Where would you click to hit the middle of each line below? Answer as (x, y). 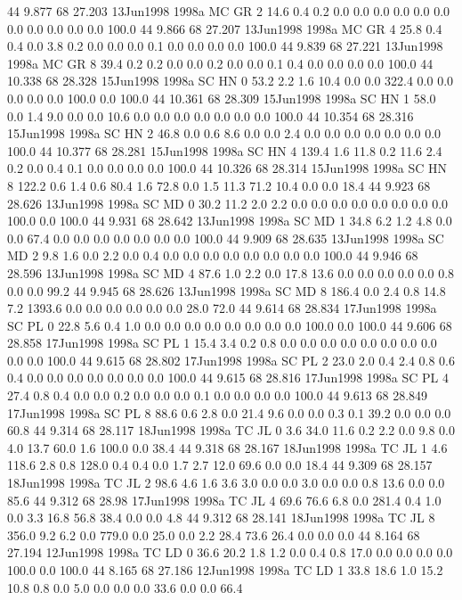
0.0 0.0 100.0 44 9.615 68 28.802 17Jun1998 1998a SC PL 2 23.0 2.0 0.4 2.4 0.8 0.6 (231, 360)
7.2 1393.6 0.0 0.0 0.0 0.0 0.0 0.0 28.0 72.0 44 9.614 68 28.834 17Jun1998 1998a (222, 308)
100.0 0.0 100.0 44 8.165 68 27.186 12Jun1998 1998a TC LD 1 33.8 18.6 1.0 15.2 (225, 570)
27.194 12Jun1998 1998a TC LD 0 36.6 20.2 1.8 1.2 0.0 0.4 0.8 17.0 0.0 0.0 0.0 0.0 (230, 552)
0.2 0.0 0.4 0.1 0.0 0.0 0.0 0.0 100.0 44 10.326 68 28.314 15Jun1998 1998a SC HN (227, 168)
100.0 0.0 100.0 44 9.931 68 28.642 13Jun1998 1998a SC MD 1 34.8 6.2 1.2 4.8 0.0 (230, 221)
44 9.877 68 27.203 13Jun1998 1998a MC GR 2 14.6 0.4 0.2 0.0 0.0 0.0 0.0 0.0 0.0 (229, 11)
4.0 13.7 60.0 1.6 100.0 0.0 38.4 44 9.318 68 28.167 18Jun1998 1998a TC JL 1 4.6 (227, 447)
